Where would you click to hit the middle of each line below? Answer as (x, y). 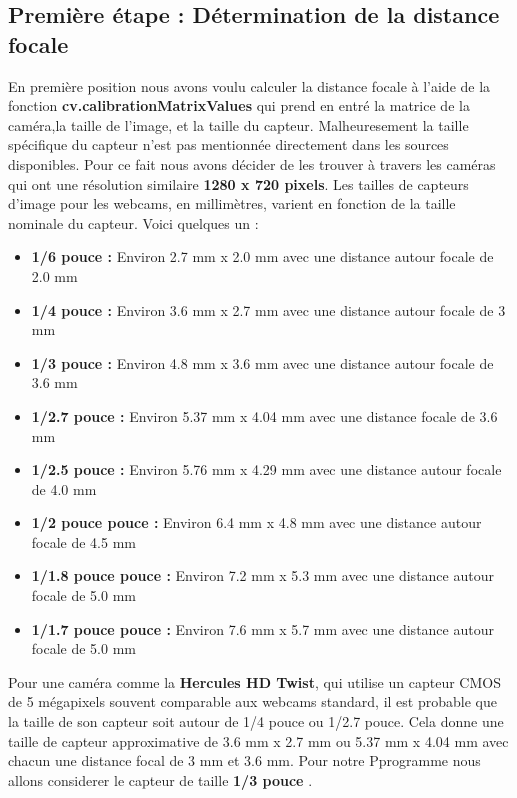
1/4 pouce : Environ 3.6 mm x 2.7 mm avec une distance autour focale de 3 (268, 309)
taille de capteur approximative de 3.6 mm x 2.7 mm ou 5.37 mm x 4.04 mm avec (258, 740)
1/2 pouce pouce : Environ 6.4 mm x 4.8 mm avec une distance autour (256, 522)
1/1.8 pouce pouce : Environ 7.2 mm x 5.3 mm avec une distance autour (262, 575)
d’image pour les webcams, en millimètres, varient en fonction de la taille (232, 203)
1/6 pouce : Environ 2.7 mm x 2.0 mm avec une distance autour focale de (262, 256)
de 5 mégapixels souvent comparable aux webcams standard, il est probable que (252, 701)
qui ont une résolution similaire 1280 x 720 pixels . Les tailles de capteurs (238, 183)
